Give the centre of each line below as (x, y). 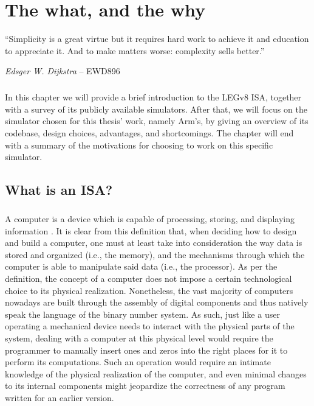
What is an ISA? (59, 190)
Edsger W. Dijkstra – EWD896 (63, 71)
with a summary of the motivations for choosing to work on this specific (139, 145)
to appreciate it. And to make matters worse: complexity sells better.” (135, 50)
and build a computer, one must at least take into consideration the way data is (154, 243)
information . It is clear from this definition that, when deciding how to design (151, 230)
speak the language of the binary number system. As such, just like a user (142, 314)
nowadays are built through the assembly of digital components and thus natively (157, 302)
